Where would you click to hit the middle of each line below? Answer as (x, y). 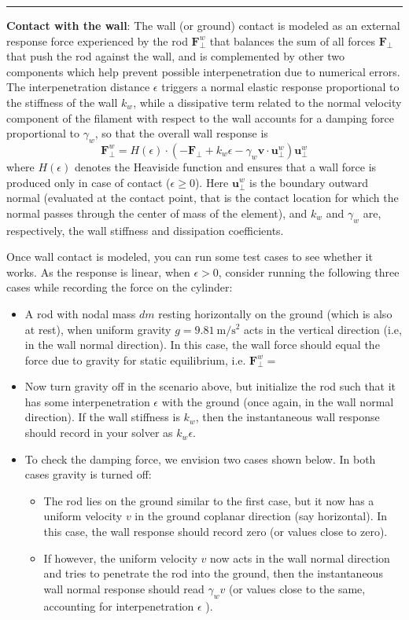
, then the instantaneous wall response (287, 417)
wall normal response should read (124, 588)
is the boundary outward (309, 182)
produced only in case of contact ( (88, 182)
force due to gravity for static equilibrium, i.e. (135, 360)
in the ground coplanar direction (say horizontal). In (261, 516)
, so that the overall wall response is (181, 133)
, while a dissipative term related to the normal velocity (267, 102)
